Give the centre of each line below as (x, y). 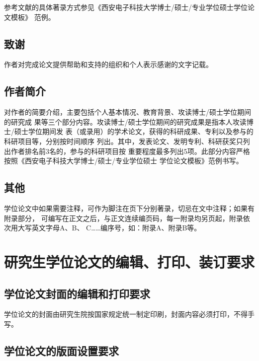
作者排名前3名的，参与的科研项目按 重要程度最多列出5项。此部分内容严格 (130, 151)
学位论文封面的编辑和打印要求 (77, 293)
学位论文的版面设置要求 (61, 350)
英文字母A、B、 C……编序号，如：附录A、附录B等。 (116, 228)
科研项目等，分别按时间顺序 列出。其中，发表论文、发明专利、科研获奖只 (124, 141)
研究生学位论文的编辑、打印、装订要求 (129, 261)
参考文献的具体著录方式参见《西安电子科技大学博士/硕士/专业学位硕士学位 (126, 7)
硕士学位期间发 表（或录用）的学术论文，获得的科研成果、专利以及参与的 (134, 131)
